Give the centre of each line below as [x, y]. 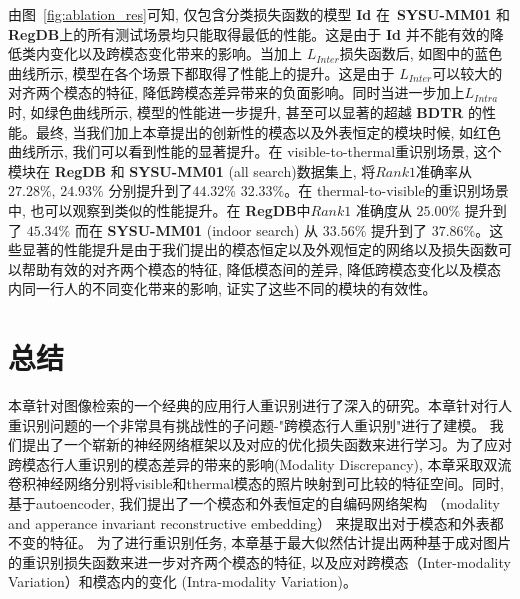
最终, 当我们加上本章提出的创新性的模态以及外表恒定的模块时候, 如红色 [268, 131]
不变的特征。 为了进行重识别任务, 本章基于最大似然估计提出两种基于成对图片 [260, 542]
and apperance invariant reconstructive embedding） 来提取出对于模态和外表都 [256, 522]
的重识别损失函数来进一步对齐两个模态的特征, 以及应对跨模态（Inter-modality [259, 561]
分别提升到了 [150, 190]
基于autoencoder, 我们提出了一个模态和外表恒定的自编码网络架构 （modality [254, 503]
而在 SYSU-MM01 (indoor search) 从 [196, 229]
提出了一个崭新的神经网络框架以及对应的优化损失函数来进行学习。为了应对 [266, 444]
